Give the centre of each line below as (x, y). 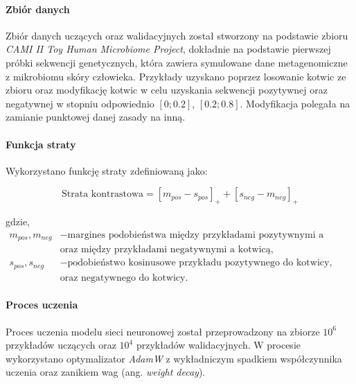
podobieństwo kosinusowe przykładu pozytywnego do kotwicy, (200, 263)
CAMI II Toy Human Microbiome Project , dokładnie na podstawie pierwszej (168, 49)
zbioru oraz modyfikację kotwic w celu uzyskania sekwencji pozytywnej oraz (167, 90)
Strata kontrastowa (103, 194)
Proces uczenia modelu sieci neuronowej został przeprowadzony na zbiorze (163, 331)
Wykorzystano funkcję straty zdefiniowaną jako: (107, 170)
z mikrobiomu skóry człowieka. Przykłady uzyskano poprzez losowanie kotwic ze (176, 76)
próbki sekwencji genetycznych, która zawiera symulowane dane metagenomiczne (177, 62)
